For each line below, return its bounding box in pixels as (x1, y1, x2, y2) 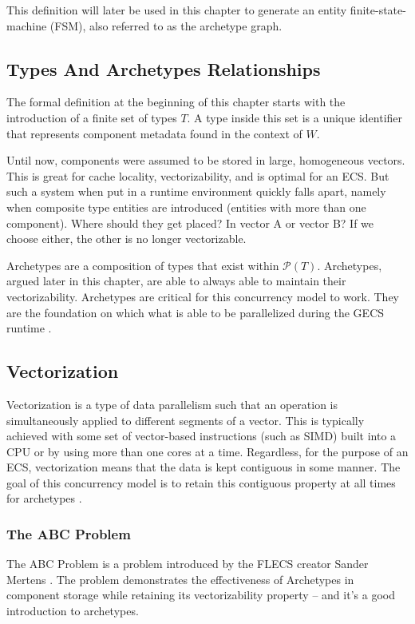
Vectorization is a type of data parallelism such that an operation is (6, 395, 338, 412)
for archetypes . (6, 490, 82, 507)
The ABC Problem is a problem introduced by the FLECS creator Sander (6, 555, 369, 572)
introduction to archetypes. (6, 602, 139, 619)
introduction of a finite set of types (6, 109, 177, 125)
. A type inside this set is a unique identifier (187, 109, 403, 125)
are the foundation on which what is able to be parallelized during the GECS (6, 304, 385, 320)
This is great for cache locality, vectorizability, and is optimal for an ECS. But (6, 167, 389, 184)
